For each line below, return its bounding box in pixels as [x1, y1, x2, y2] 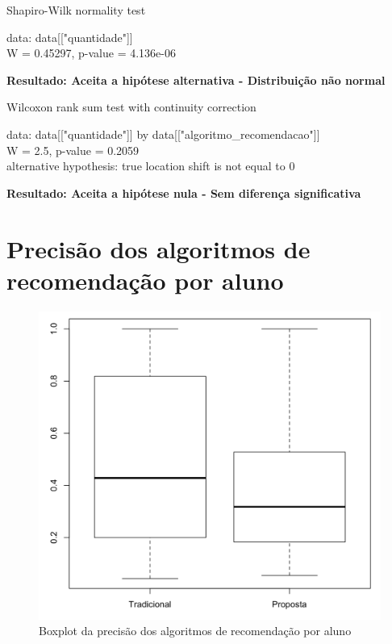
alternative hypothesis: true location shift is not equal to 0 [6, 157, 295, 174]
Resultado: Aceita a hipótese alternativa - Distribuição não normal [6, 71, 386, 88]
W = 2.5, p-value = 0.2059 [6, 141, 140, 158]
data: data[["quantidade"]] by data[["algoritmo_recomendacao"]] [6, 125, 320, 142]
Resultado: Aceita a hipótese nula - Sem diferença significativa [6, 184, 361, 201]
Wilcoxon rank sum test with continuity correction [6, 98, 256, 115]
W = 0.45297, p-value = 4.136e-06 [6, 44, 176, 61]
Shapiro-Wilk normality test [6, 2, 146, 18]
